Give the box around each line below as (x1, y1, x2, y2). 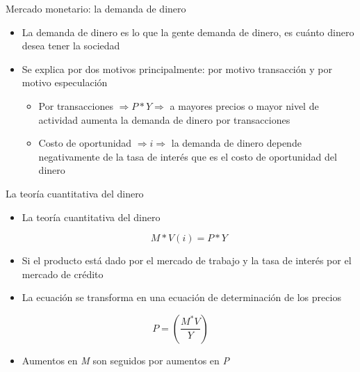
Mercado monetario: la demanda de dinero (6, 1, 186, 15)
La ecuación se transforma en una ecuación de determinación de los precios (22, 290, 341, 305)
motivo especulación (22, 75, 108, 90)
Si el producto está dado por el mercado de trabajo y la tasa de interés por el (22, 253, 352, 268)
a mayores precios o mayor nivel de (170, 98, 319, 113)
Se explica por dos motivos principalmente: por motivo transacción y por (22, 61, 332, 76)
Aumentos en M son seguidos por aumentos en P (22, 353, 229, 367)
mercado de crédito (22, 266, 104, 281)
